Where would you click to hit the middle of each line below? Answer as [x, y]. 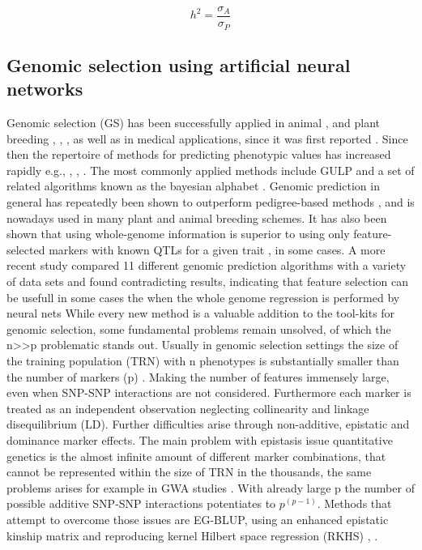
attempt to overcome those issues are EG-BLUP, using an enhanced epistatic [198, 519]
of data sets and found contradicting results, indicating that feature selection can [207, 281]
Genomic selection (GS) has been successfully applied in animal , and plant [194, 123]
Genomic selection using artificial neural [179, 64]
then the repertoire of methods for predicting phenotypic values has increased [199, 154]
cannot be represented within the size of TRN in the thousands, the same [189, 472]
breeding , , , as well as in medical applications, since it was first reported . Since [207, 138]
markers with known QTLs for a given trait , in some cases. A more [217, 249]
